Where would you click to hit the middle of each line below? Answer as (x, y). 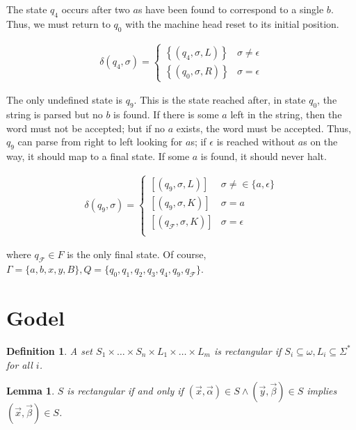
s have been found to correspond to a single (231, 9)
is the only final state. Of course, (137, 254)
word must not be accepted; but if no (86, 128)
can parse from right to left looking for (100, 142)
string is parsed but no (55, 114)
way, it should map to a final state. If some (98, 156)
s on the (321, 142)
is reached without (256, 142)
